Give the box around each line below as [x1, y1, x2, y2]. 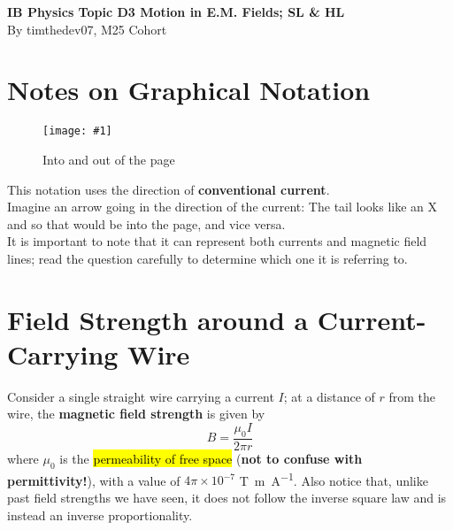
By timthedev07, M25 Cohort [7, 19, 167, 38]
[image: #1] [42, 125, 112, 138]
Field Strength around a [7, 301, 309, 337]
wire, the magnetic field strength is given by [7, 404, 265, 423]
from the [388, 387, 436, 405]
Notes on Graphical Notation [7, 72, 371, 108]
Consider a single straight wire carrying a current [7, 387, 274, 405]
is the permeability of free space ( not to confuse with [59, 449, 363, 467]
